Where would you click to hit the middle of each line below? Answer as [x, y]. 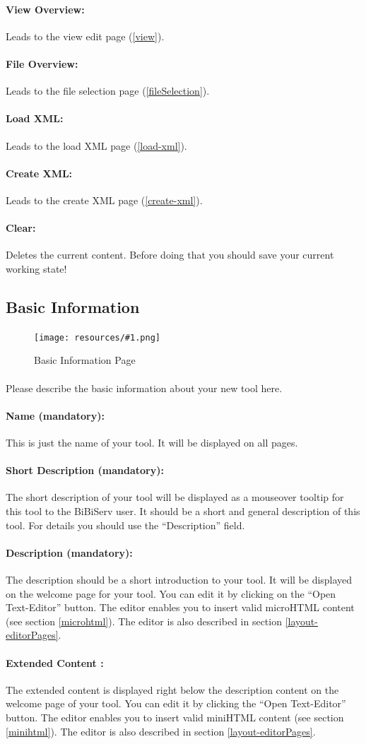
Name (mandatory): [55, 415]
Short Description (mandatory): [85, 470]
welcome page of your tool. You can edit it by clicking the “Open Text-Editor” [176, 703]
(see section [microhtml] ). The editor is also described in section [144, 621]
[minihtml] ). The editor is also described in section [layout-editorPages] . [161, 731]
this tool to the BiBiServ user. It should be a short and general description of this [183, 510]
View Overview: [45, 9]
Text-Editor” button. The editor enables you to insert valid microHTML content [180, 607]
